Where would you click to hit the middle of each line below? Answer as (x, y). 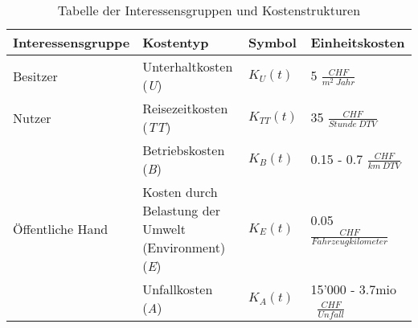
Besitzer (35, 76)
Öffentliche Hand (61, 229)
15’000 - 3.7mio (354, 289)
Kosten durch (180, 192)
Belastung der (181, 210)
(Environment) (184, 247)
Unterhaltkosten (188, 66)
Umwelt (164, 229)
